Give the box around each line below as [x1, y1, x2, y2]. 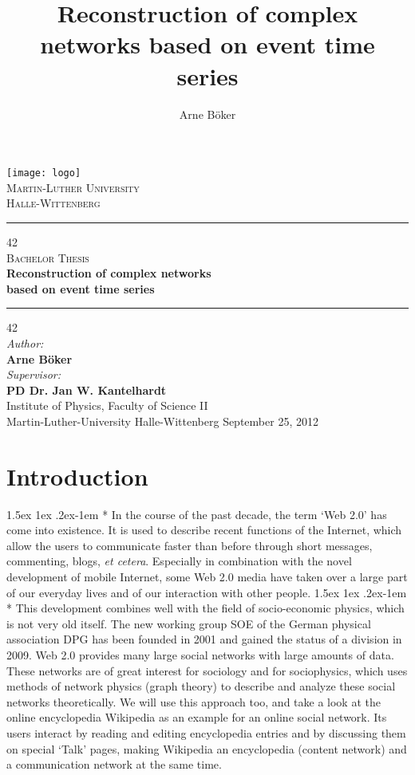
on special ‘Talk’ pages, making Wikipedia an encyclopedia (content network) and [6, 740, 407, 757]
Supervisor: [6, 366, 61, 383]
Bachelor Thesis [6, 249, 89, 266]
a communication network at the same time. [6, 756, 222, 773]
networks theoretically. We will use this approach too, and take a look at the [6, 693, 381, 710]
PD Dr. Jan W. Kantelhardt [6, 381, 167, 398]
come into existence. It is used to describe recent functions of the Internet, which [6, 521, 402, 538]
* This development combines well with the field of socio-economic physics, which [6, 600, 405, 616]
